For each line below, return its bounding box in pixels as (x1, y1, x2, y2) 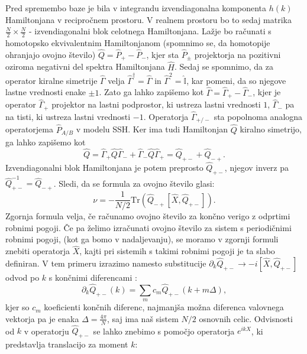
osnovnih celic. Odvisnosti (199, 312, 293, 324)
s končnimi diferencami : (49, 271, 137, 283)
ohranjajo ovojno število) (5, 48, 96, 60)
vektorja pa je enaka (5, 312, 79, 324)
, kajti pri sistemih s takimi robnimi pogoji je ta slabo (79, 245, 275, 257)
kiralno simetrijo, (240, 123, 302, 135)
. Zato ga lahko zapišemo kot (99, 86, 204, 98)
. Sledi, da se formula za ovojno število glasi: (53, 177, 215, 189)
